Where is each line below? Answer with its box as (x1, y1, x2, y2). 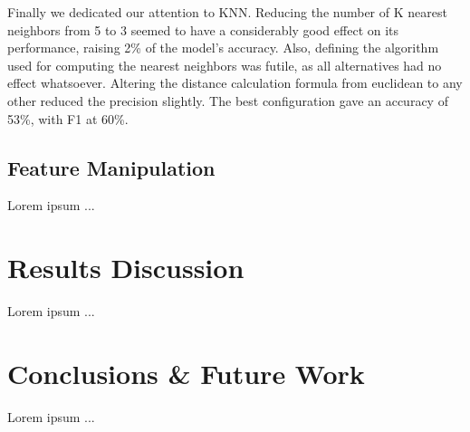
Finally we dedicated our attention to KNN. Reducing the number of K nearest (7, 3, 447, 21)
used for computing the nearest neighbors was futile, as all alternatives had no (7, 55, 442, 74)
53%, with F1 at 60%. (7, 109, 129, 128)
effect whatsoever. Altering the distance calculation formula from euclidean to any (7, 73, 463, 92)
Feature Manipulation (7, 153, 216, 181)
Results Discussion (7, 249, 245, 286)
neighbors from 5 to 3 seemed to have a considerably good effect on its (7, 20, 399, 39)
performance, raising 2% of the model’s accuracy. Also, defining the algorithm (7, 38, 439, 57)
